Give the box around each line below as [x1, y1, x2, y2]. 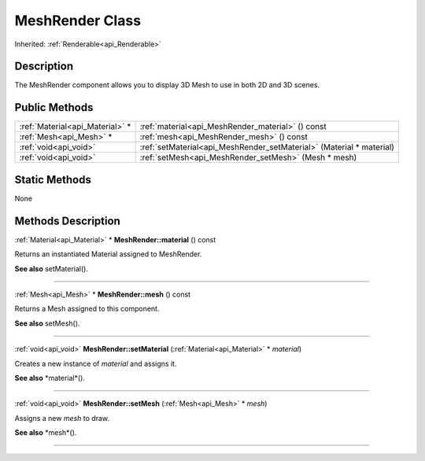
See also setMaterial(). [14, 264, 88, 273]
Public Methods [14, 101, 94, 114]
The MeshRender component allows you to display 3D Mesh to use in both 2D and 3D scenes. [14, 80, 320, 90]
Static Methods [14, 173, 92, 186]
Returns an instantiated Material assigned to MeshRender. [14, 249, 202, 259]
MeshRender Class [14, 12, 142, 29]
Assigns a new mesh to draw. [14, 413, 110, 422]
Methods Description [14, 214, 121, 227]
